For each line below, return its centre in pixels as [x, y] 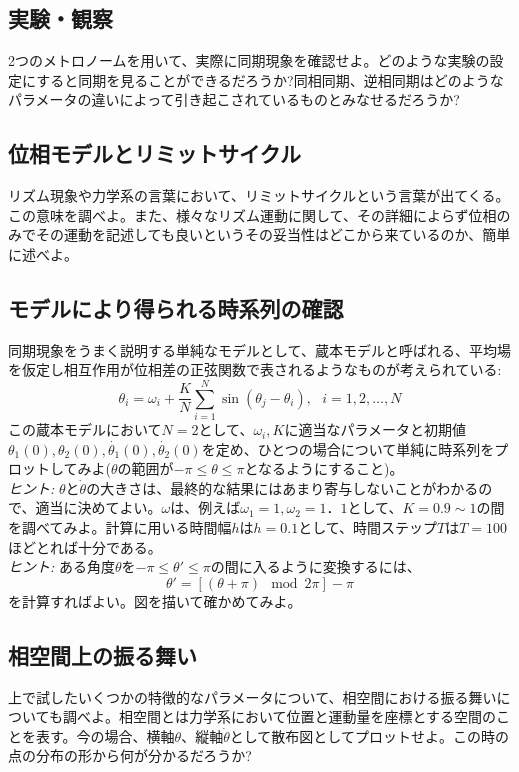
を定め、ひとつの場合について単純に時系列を [348, 448]
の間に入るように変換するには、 [315, 566]
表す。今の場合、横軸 [105, 735]
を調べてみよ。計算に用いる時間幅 [120, 527]
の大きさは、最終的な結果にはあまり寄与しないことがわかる [282, 487]
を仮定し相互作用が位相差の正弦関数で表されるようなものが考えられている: [255, 369]
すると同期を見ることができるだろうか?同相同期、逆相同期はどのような [270, 79]
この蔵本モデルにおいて [85, 429]
